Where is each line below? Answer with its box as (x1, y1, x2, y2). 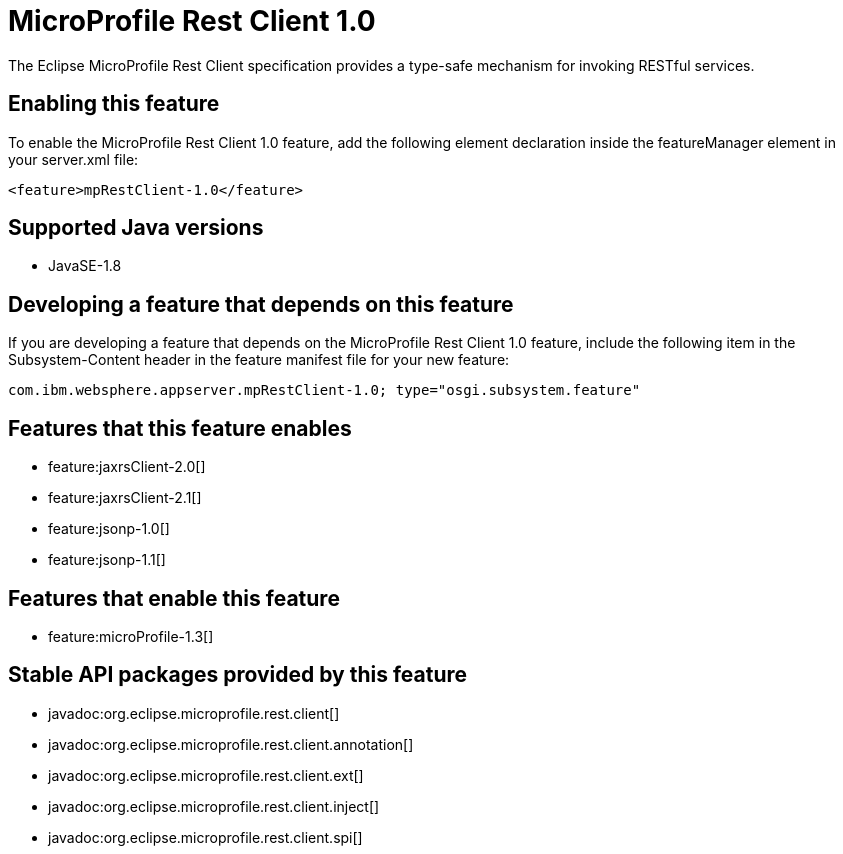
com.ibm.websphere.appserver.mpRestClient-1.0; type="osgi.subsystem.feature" (8, 382, 641, 399)
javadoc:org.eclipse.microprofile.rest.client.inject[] (48, 797, 380, 815)
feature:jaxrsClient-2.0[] (48, 458, 206, 476)
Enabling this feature (8, 91, 220, 117)
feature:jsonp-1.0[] (48, 520, 170, 538)
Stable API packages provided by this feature (8, 662, 468, 688)
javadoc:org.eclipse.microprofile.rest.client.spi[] (48, 828, 363, 846)
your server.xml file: (8, 150, 139, 168)
